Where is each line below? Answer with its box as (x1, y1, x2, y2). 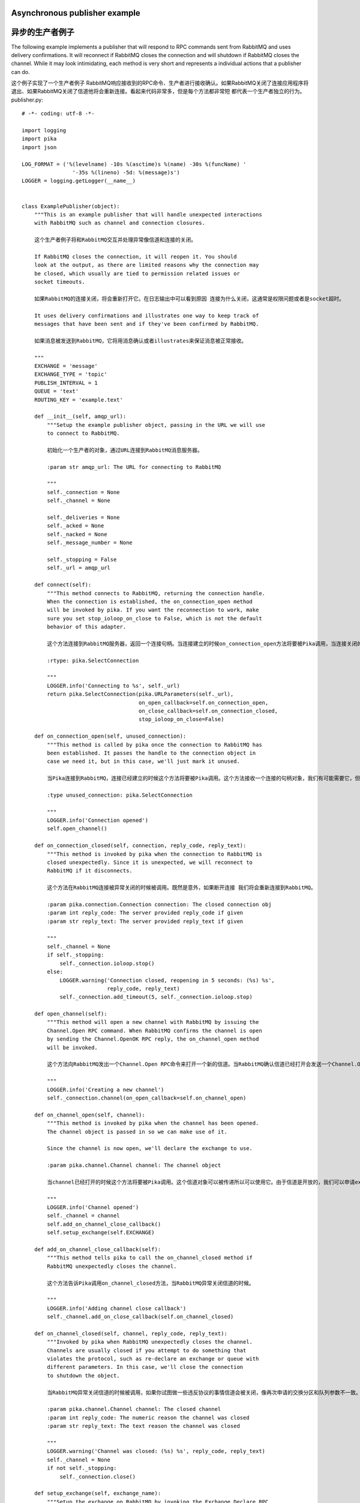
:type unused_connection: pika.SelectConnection (47, 791, 193, 798)
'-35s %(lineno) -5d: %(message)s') (72, 169, 180, 176)
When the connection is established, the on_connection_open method (47, 598, 253, 605)
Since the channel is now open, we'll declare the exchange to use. (47, 1145, 253, 1152)
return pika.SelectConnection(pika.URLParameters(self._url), (47, 691, 234, 697)
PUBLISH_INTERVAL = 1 (34, 379, 98, 386)
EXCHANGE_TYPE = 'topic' (34, 371, 107, 378)
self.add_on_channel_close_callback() (47, 1220, 161, 1228)
